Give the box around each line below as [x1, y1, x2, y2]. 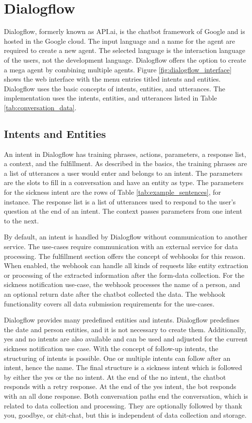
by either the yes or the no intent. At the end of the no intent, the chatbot [4, 372, 226, 382]
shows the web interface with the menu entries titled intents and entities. [4, 74, 221, 84]
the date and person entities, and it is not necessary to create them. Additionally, [4, 324, 246, 334]
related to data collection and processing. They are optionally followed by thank [4, 400, 242, 410]
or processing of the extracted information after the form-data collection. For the [4, 270, 245, 280]
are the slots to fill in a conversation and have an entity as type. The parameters [4, 177, 244, 187]
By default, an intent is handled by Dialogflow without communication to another [4, 232, 248, 242]
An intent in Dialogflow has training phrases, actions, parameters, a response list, [4, 149, 246, 159]
